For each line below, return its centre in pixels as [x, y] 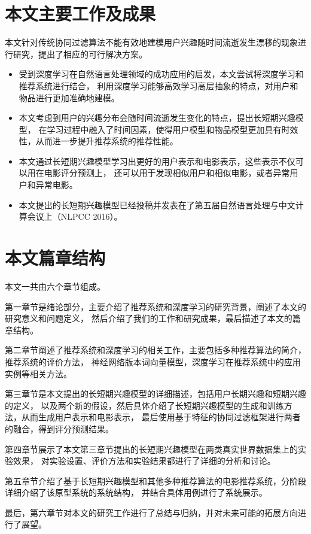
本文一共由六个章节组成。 [55, 286]
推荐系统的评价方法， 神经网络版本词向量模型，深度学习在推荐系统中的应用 [153, 361]
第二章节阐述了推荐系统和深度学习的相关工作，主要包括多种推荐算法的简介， [155, 350]
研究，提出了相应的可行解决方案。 [80, 54]
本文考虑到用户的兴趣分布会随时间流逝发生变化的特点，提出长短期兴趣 [157, 118]
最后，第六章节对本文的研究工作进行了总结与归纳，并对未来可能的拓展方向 [151, 512]
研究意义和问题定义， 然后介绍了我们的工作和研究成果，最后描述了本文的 [149, 318]
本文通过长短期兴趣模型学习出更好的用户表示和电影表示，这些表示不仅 [157, 161]
